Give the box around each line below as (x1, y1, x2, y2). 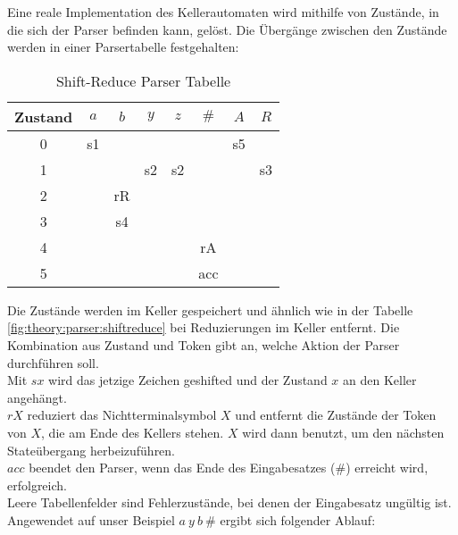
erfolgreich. (7, 475, 67, 494)
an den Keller (343, 371, 417, 389)
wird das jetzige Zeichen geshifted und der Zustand (48, 371, 328, 389)
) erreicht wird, (346, 458, 429, 477)
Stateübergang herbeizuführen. (7, 440, 176, 459)
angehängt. (7, 388, 67, 406)
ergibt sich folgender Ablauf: (220, 510, 376, 529)
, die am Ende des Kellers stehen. (41, 422, 224, 441)
